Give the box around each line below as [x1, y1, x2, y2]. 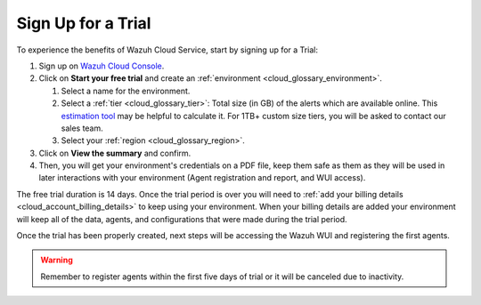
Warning [40, 254, 73, 266]
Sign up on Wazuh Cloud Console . [38, 60, 165, 71]
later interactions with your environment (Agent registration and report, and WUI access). [38, 173, 366, 183]
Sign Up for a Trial [16, 13, 151, 33]
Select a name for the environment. [61, 85, 191, 96]
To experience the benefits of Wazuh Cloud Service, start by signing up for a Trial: [16, 44, 318, 55]
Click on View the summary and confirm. [38, 148, 192, 158]
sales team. [61, 123, 104, 133]
